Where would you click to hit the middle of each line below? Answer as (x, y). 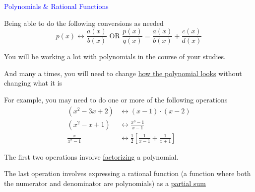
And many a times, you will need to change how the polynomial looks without (123, 73)
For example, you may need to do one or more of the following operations (116, 100)
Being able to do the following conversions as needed (84, 23)
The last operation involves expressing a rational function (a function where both (127, 173)
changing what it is (33, 83)
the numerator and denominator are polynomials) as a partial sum (105, 183)
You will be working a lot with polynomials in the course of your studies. (115, 56)
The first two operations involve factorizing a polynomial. (91, 156)
